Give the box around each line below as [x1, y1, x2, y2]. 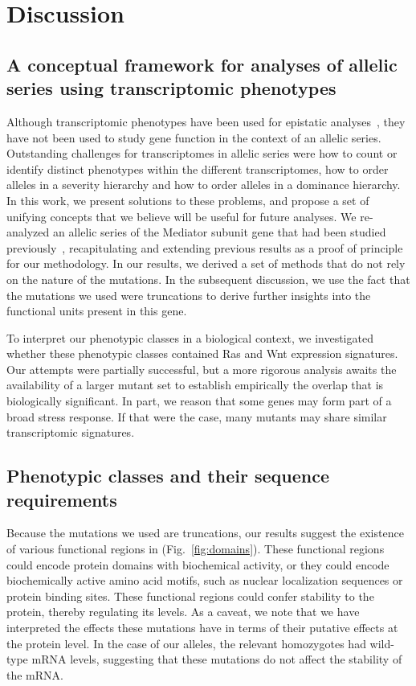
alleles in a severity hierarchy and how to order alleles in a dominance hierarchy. [6, 176, 401, 193]
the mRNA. [6, 666, 63, 683]
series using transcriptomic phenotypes [6, 76, 336, 101]
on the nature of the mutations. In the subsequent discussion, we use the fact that [6, 270, 410, 287]
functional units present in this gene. [6, 302, 187, 319]
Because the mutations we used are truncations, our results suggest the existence [6, 524, 404, 541]
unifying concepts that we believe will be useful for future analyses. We [6, 207, 357, 224]
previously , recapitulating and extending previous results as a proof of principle [6, 239, 403, 256]
